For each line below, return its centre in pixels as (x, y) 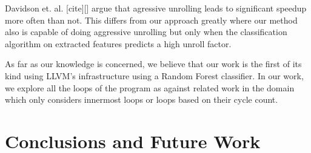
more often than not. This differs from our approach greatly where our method (151, 20)
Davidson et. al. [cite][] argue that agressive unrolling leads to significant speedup (156, 8)
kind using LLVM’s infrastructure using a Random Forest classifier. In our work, (154, 75)
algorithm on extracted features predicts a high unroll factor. (118, 43)
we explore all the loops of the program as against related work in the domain (150, 87)
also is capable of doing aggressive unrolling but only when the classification (146, 32)
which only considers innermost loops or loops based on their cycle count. (142, 99)
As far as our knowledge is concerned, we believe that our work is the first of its (153, 64)
